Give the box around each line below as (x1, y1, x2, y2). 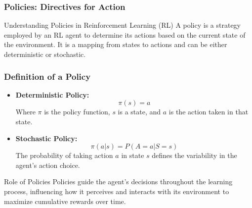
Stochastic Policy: (15, 133, 78, 143)
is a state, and (118, 106, 161, 117)
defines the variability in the (152, 150, 237, 160)
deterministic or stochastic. (4, 49, 86, 59)
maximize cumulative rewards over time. (4, 196, 126, 206)
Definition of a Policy (4, 70, 91, 82)
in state (121, 150, 144, 160)
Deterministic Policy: (15, 89, 89, 100)
